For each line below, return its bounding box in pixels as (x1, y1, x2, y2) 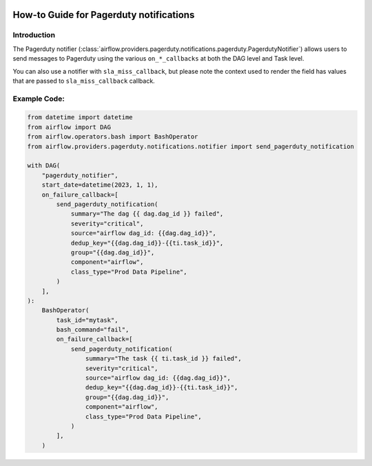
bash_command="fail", (56, 326, 130, 334)
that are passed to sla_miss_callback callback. (12, 77, 155, 85)
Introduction (12, 30, 55, 40)
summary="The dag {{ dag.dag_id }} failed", (70, 210, 224, 218)
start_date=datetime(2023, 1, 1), (41, 181, 158, 189)
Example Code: (12, 94, 65, 103)
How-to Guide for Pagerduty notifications (12, 9, 195, 21)
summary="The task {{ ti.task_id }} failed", (85, 355, 242, 363)
